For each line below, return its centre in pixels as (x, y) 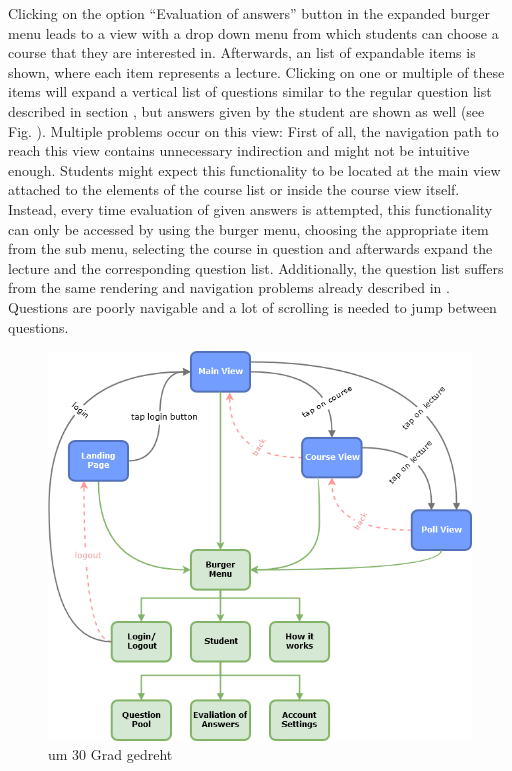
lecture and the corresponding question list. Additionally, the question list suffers (256, 267)
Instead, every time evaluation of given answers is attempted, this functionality (250, 208)
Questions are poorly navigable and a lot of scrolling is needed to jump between (252, 306)
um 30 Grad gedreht (110, 754)
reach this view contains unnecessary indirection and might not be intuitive (239, 150)
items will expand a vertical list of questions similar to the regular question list (250, 91)
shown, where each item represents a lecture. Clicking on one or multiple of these (256, 71)
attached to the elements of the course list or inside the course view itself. (234, 189)
